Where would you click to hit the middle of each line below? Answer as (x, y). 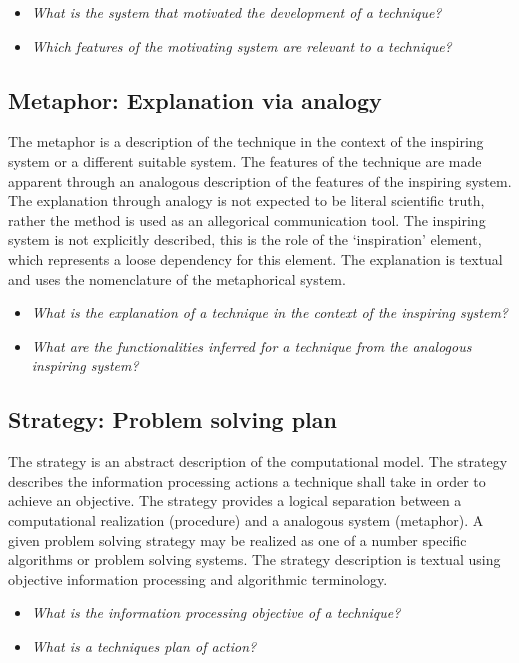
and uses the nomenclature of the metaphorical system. (177, 278)
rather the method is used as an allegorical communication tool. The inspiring (247, 219)
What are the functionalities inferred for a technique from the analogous (251, 345)
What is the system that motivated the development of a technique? (236, 12)
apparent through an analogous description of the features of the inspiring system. (260, 180)
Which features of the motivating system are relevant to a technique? (241, 45)
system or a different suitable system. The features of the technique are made (245, 160)
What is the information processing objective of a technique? (216, 612)
